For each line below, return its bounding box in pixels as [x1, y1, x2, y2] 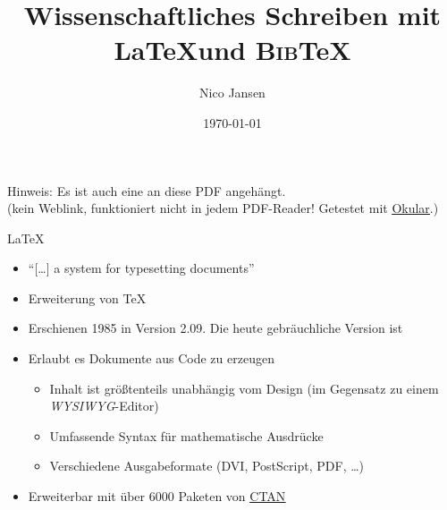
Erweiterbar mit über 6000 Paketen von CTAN [28, 487, 286, 506]
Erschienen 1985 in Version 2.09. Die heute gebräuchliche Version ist [28, 319, 403, 337]
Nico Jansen [199, 83, 266, 102]
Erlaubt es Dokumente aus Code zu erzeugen [28, 349, 274, 368]
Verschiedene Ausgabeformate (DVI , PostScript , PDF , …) [49, 456, 365, 475]
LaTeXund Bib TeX [114, 31, 351, 68]
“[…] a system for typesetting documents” [28, 259, 255, 277]
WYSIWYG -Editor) [49, 396, 159, 415]
